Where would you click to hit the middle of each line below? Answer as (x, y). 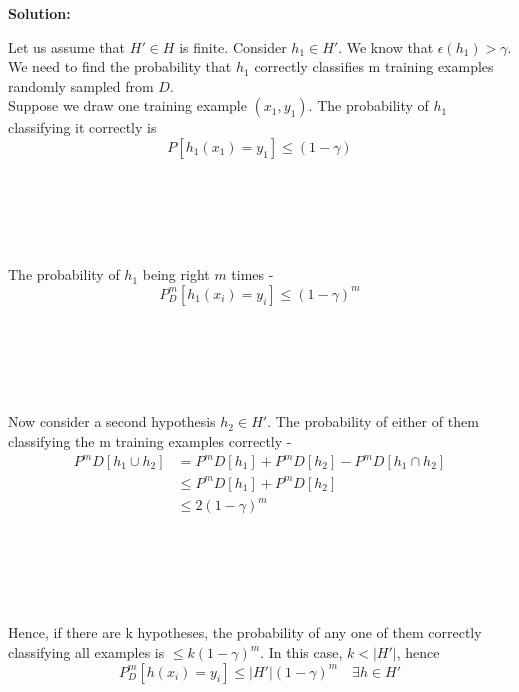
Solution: (39, 13)
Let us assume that (67, 46)
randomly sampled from (81, 85)
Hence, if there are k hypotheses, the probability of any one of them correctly (245, 632)
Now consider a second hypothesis (112, 421)
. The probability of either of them (373, 421)
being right (176, 274)
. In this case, (301, 652)
